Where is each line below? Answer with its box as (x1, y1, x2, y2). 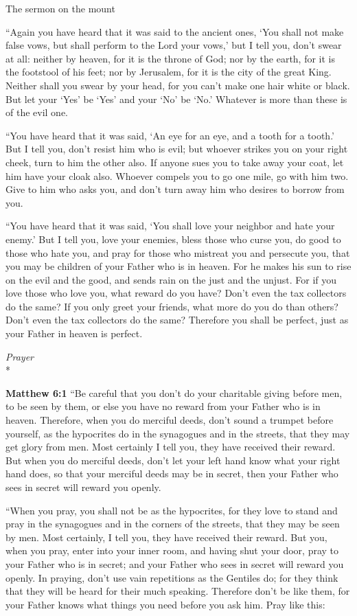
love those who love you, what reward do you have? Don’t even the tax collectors (5, 286, 347, 300)
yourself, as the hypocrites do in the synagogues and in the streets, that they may (5, 426, 350, 440)
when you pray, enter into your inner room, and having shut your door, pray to (5, 543, 339, 558)
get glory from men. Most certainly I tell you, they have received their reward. (5, 440, 336, 454)
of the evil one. (5, 105, 68, 119)
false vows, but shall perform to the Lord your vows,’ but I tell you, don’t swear (5, 38, 342, 52)
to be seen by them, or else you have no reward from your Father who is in (5, 399, 321, 413)
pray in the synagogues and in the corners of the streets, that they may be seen (5, 516, 340, 531)
